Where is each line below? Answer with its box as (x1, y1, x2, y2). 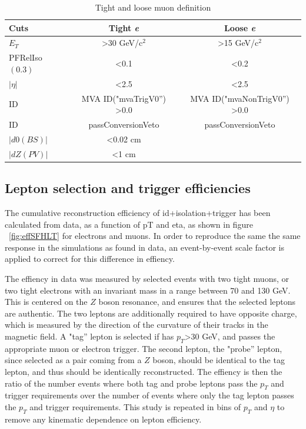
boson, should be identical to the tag (152, 354, 285, 366)
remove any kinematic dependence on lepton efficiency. (5, 413, 202, 425)
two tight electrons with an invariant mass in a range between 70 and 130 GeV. (5, 284, 291, 296)
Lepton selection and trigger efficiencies (5, 179, 251, 197)
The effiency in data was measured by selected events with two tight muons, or (5, 272, 289, 284)
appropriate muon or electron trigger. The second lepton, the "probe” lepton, (5, 342, 282, 354)
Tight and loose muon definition (95, 1, 211, 13)
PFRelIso (9, 51, 42, 64)
